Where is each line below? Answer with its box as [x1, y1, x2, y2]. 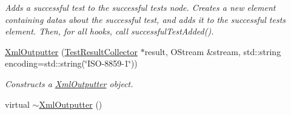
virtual [5, 97, 30, 110]
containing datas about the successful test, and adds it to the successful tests [5, 13, 286, 25]
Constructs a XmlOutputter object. [5, 77, 133, 90]
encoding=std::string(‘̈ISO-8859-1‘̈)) [5, 57, 138, 70]
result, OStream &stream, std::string [144, 45, 281, 57]
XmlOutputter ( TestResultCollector [5, 45, 138, 57]
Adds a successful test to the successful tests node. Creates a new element [5, 1, 276, 13]
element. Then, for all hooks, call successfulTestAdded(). [5, 25, 214, 38]
